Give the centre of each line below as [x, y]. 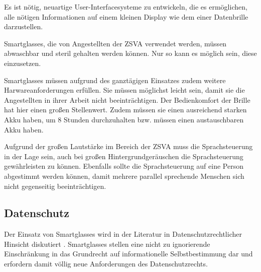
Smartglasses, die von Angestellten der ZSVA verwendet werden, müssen [115, 43]
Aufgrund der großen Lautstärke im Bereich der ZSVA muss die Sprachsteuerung [128, 146]
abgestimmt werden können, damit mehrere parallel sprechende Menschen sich [124, 176]
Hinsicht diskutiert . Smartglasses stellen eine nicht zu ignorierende [107, 244]
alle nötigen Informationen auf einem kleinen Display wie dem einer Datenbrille [126, 16]
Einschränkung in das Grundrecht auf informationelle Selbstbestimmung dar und [128, 254]
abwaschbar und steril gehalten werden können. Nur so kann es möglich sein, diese [130, 53]
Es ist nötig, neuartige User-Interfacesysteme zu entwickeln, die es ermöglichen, [126, 7]
